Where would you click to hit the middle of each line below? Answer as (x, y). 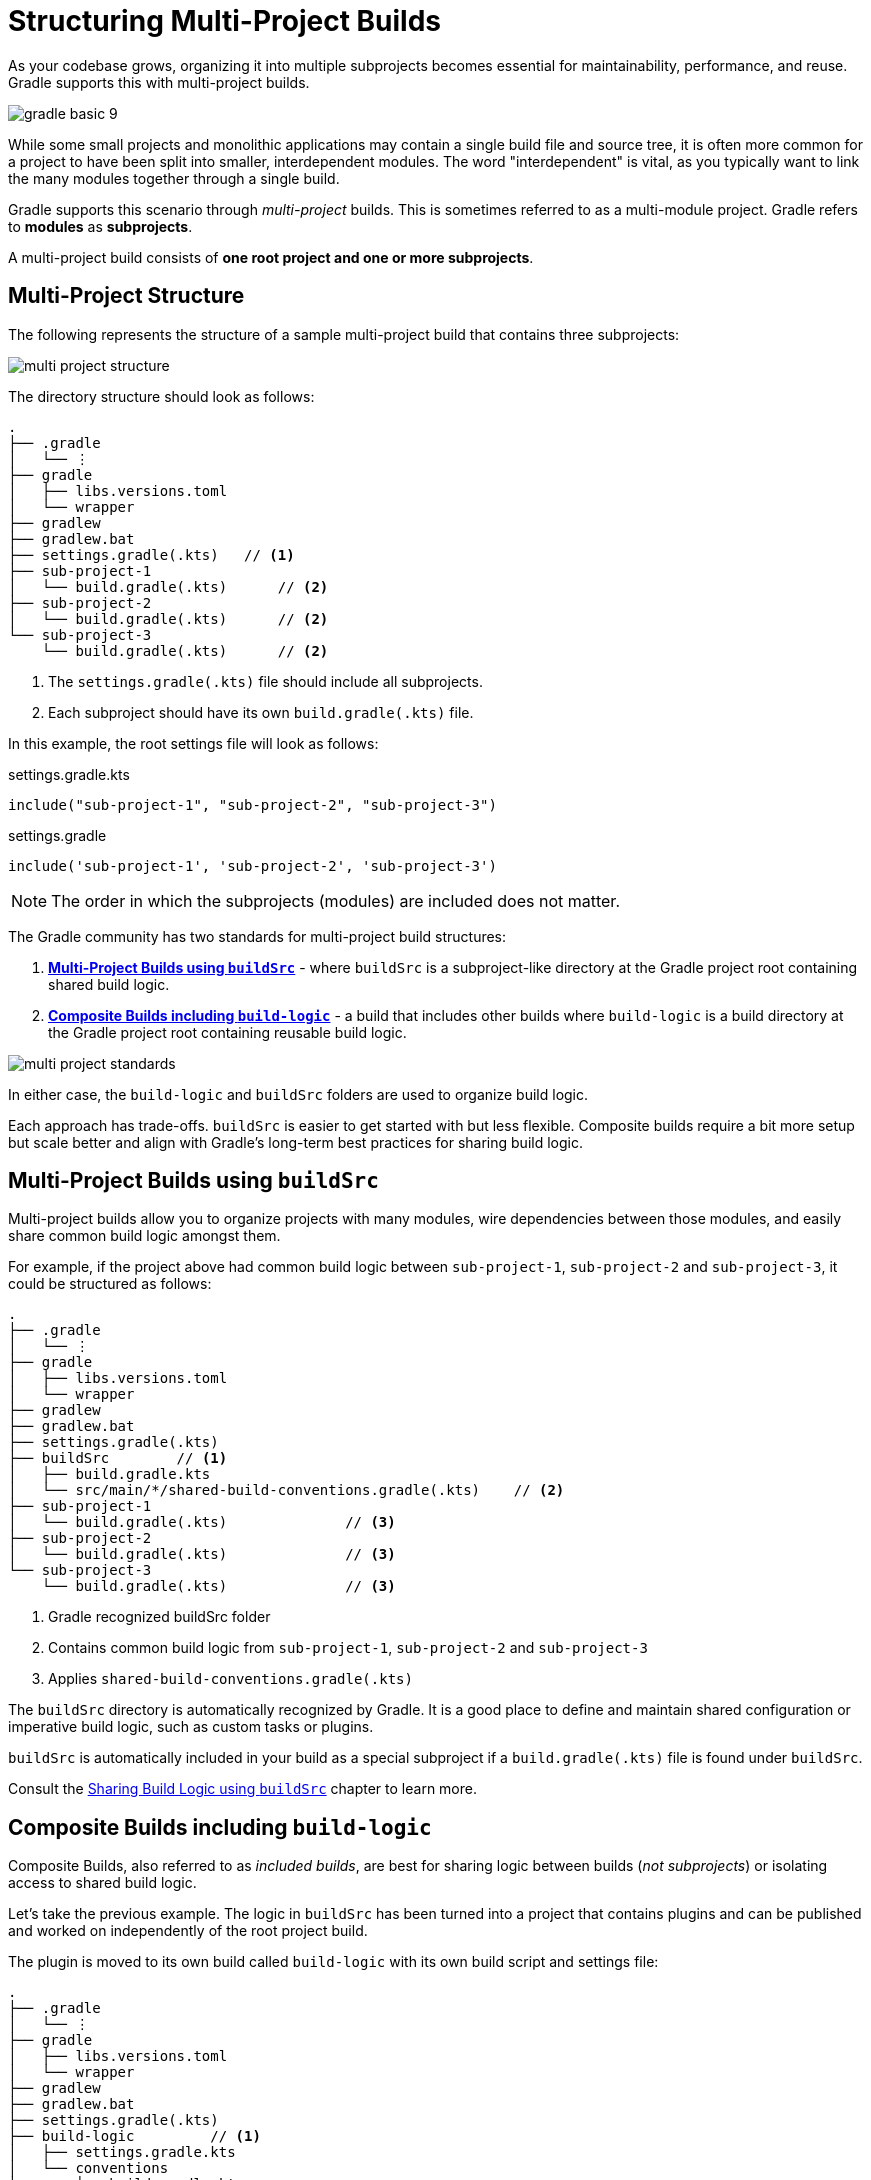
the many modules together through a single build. (174, 178)
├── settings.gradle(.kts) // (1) (151, 554)
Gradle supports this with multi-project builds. (159, 82)
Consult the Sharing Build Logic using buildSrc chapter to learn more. (242, 1789)
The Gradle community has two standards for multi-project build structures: (257, 936)
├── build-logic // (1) (134, 2136)
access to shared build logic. (102, 1883)
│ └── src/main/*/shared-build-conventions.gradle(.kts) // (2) (286, 1490)
